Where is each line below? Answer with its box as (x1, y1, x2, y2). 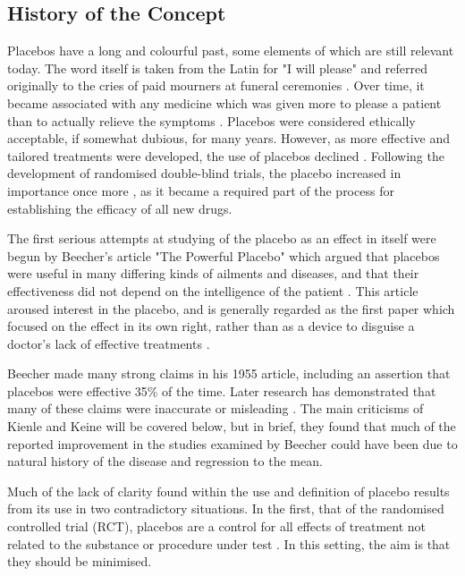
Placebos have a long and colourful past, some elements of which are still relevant (7, 41, 454, 60)
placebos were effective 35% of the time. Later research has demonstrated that (7, 381, 436, 400)
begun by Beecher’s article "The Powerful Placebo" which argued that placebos (7, 246, 440, 265)
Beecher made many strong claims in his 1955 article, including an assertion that (7, 364, 451, 383)
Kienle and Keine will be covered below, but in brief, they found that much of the (7, 417, 456, 436)
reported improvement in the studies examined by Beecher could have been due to (7, 434, 458, 453)
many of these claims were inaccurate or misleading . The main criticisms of (7, 399, 424, 418)
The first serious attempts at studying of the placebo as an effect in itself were (7, 229, 436, 248)
